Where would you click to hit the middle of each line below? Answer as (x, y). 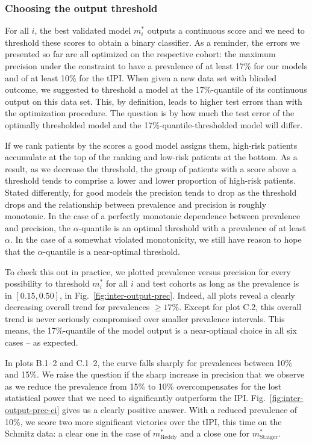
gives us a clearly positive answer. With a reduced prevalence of (179, 410)
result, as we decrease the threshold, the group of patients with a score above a (151, 168)
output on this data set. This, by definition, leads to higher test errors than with (154, 101)
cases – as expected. (42, 342)
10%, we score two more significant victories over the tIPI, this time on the (143, 421)
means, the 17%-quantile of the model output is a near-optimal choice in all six (151, 330)
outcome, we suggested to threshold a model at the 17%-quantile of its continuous (156, 89)
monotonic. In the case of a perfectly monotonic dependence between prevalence (153, 216)
